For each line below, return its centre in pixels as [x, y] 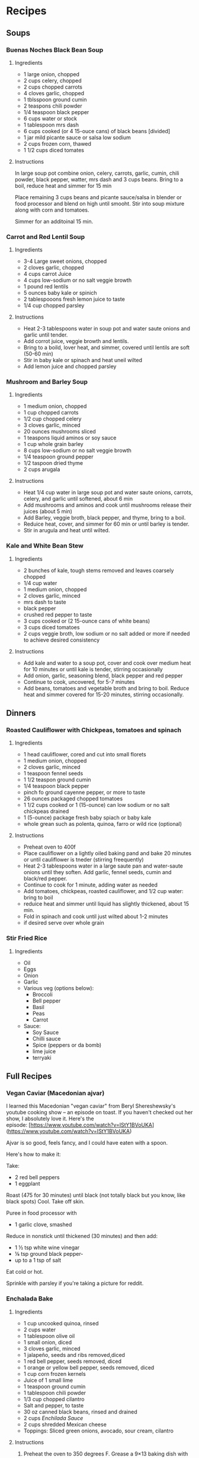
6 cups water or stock [50, 118]
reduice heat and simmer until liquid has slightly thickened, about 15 [106, 904]
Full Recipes [29, 1077]
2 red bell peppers [37, 1177]
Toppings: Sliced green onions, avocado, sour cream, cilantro [98, 1431]
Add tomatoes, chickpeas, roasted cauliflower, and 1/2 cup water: [103, 891]
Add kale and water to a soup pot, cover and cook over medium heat [107, 663]
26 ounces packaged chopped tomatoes [73, 799]
